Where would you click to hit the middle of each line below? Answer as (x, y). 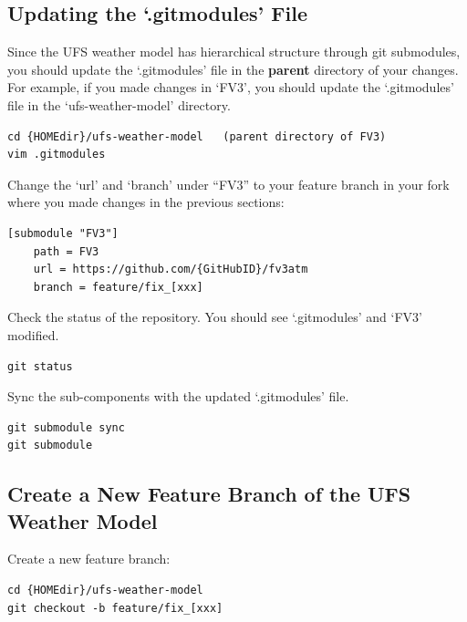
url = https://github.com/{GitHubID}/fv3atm (171, 270)
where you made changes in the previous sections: (146, 202)
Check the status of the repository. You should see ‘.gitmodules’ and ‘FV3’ (215, 317)
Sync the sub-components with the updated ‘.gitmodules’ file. (178, 396)
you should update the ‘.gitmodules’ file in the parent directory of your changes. (233, 69)
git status (40, 366)
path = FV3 (66, 251)
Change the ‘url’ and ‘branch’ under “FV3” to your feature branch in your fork (228, 184)
